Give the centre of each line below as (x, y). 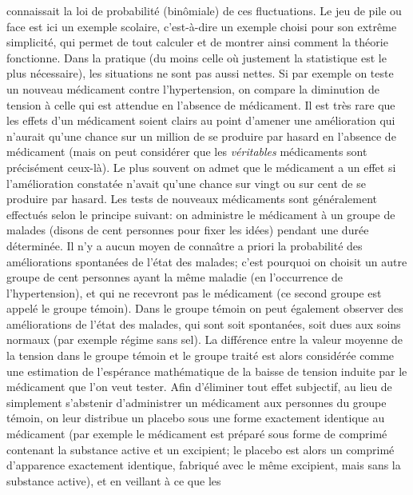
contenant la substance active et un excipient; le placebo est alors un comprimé (201, 449)
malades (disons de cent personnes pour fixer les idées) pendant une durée (188, 230)
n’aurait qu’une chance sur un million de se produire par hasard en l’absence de (201, 136)
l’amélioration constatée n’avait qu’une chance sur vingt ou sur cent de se (186, 183)
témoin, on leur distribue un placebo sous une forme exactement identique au (196, 418)
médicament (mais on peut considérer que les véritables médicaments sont (187, 152)
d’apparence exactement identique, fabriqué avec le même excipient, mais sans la (204, 465)
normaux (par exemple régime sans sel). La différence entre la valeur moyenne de (205, 339)
